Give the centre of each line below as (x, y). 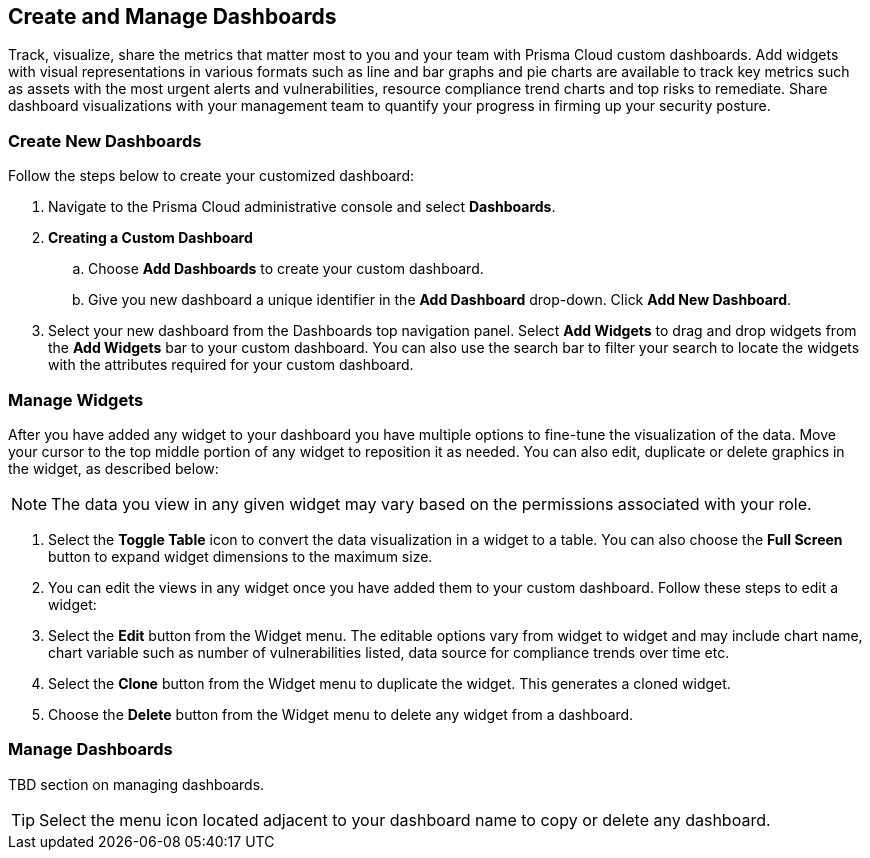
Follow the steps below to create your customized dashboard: (211, 176)
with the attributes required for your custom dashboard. (231, 365)
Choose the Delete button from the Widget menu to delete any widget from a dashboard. (341, 714)
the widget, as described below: (113, 468)
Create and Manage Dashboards (172, 16)
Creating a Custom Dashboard (150, 238)
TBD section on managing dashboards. (136, 784)
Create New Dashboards (105, 140)
